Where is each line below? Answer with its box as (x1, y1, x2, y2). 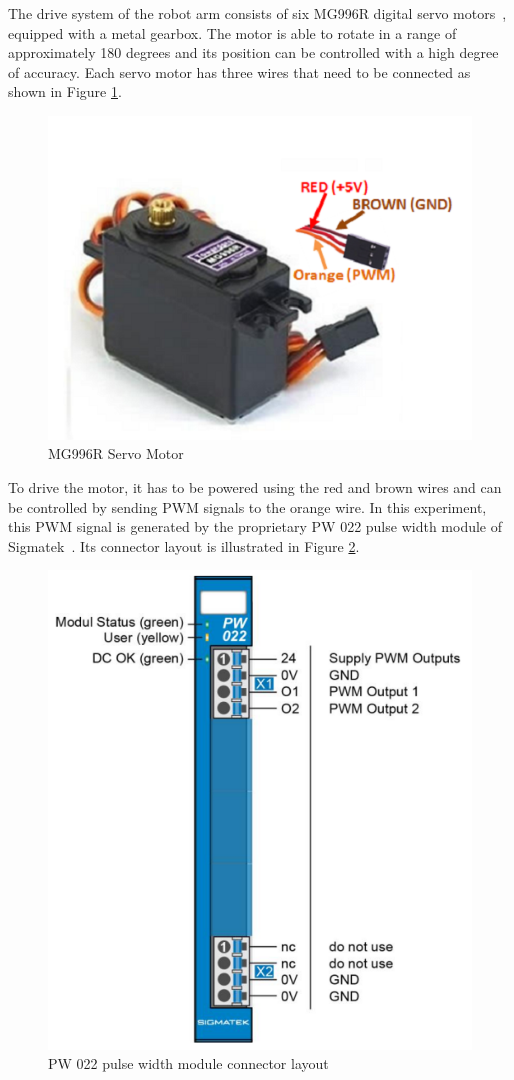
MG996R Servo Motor (48, 443, 184, 464)
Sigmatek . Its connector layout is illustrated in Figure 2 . (8, 535, 360, 556)
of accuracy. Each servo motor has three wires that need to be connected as (8, 61, 471, 82)
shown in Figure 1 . (8, 81, 122, 102)
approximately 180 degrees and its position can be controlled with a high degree (8, 42, 499, 63)
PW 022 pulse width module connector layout (48, 1053, 329, 1074)
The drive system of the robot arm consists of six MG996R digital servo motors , (8, 3, 507, 23)
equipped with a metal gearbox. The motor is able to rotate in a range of (8, 22, 457, 43)
